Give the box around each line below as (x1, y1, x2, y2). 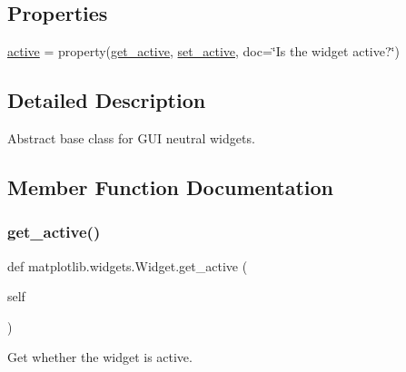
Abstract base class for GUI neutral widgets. (7, 129, 255, 147)
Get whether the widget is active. (7, 348, 193, 367)
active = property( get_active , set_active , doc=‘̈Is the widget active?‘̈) (7, 42, 400, 61)
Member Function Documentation (7, 172, 334, 201)
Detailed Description (7, 86, 206, 114)
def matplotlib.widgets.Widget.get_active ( (7, 256, 248, 275)
